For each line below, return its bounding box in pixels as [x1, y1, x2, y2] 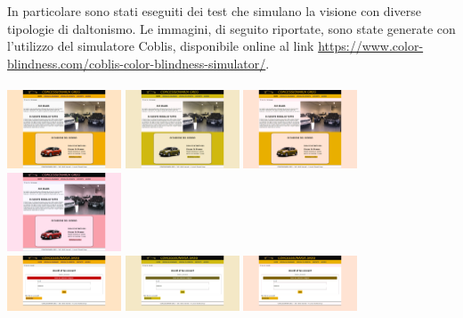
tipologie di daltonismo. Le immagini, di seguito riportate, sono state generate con [7, 19, 456, 37]
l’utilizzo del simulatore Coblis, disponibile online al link [7, 37, 314, 55]
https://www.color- [318, 37, 424, 55]
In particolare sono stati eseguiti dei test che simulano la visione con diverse [7, 2, 421, 20]
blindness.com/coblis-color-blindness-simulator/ [7, 53, 266, 72]
